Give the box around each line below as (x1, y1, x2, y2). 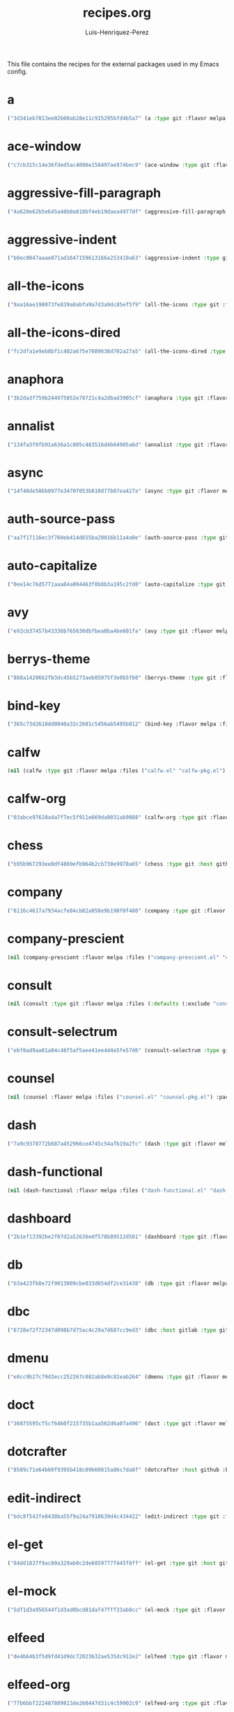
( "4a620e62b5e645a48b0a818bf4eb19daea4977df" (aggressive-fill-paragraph (7, 208, 226, 215)
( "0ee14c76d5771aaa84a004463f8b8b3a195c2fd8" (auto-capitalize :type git (7, 581, 226, 588)
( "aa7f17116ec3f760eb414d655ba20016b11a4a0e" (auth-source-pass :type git (7, 534, 229, 542)
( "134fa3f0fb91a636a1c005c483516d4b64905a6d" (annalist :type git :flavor (7, 441, 229, 448)
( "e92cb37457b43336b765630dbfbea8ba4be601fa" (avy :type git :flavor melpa (7, 627, 232, 635)
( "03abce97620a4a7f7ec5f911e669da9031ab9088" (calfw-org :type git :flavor (7, 814, 232, 821)
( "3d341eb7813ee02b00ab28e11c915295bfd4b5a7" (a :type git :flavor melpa (7, 115, 226, 121)
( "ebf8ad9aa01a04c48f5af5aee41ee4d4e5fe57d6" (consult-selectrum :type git (7, 1047, 232, 1054)
